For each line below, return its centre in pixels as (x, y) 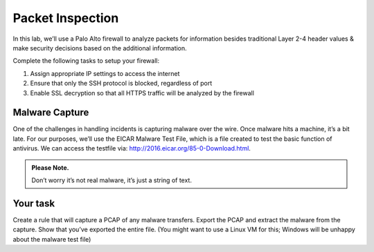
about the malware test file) (52, 239)
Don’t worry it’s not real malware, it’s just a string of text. (112, 180)
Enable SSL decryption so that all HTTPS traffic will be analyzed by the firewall (142, 93)
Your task (34, 203)
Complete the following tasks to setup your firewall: (86, 61)
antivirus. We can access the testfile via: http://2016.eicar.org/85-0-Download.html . (132, 148)
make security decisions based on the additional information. (100, 48)
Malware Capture (51, 113)
